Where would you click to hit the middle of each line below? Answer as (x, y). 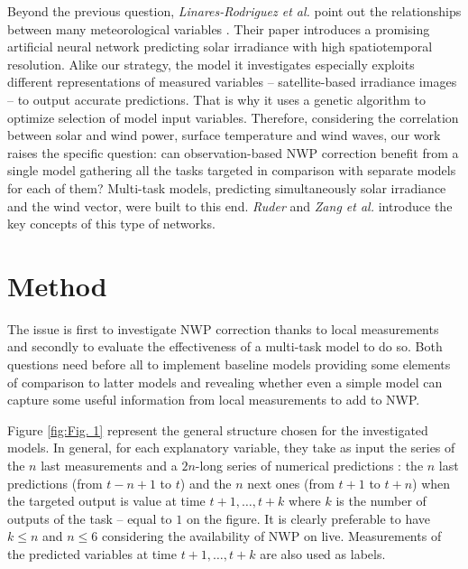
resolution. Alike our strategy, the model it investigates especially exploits (211, 64)
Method (57, 285)
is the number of (381, 501)
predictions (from (55, 483)
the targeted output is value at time (106, 501)
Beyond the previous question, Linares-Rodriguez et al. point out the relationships (234, 11)
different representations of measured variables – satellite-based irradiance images (232, 82)
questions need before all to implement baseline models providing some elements (229, 364)
